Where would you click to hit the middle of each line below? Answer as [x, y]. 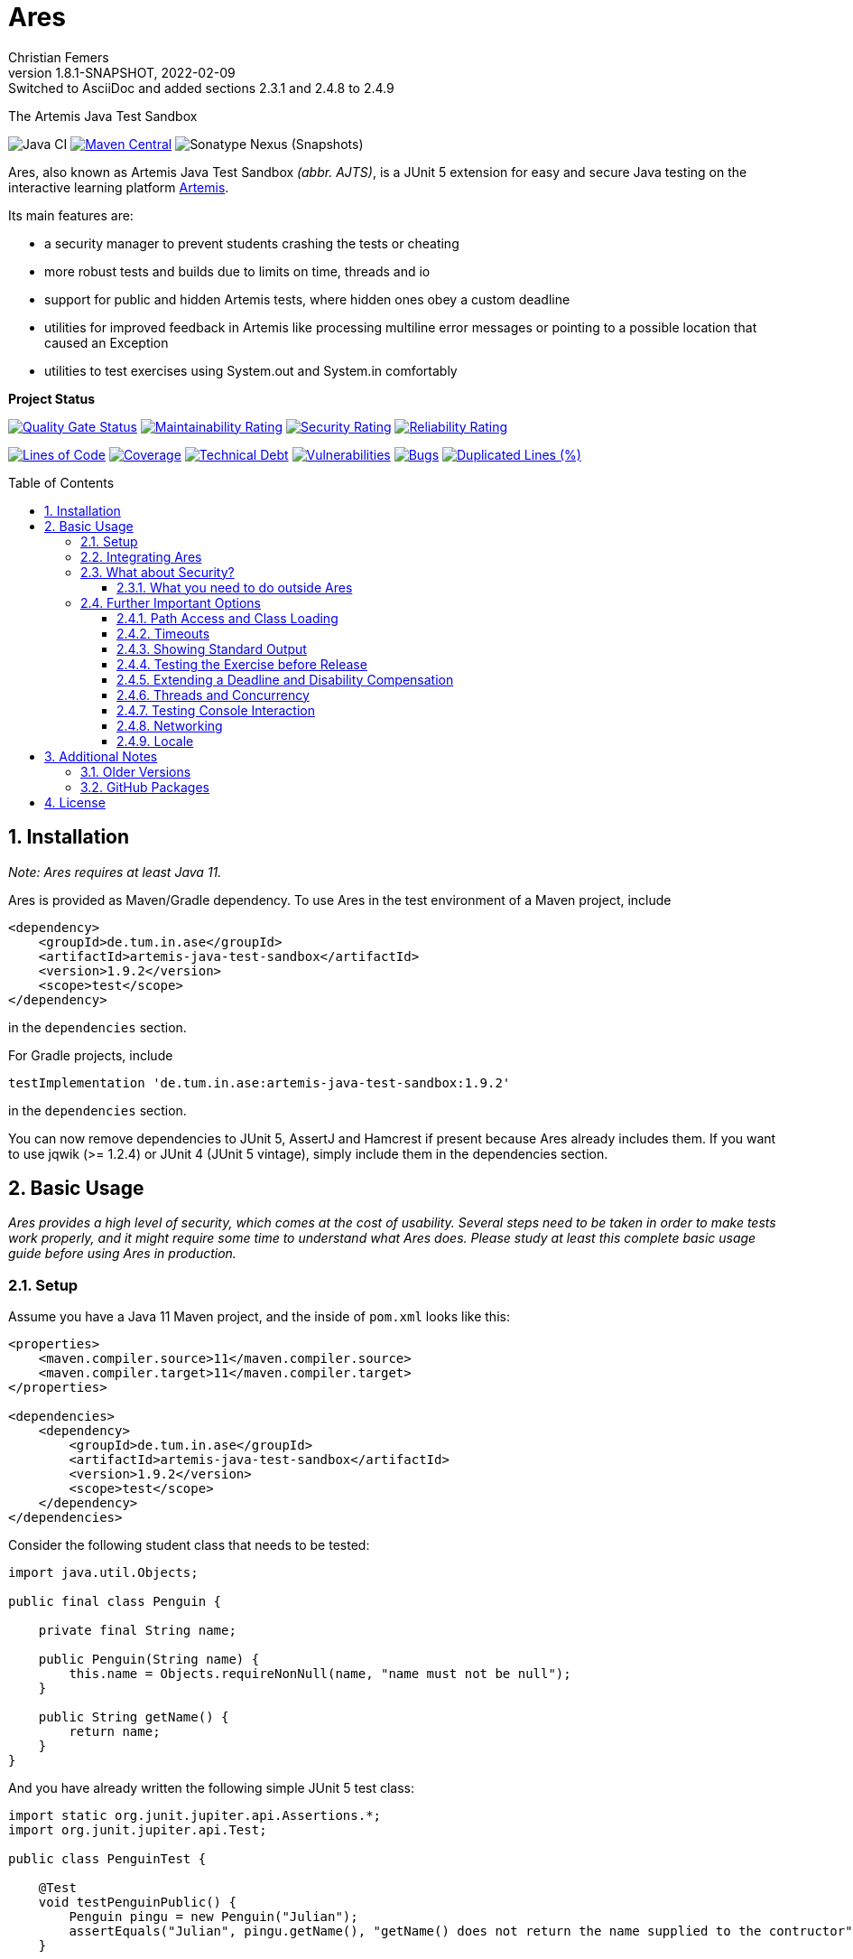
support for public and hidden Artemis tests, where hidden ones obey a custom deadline [307, 299]
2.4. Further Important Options [171, 602]
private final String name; [137, 1631]
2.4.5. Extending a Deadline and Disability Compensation [285, 679]
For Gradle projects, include [91, 1055]
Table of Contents [61, 482]
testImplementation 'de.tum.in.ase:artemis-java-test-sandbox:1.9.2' [260, 1082]
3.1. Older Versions [136, 771]
